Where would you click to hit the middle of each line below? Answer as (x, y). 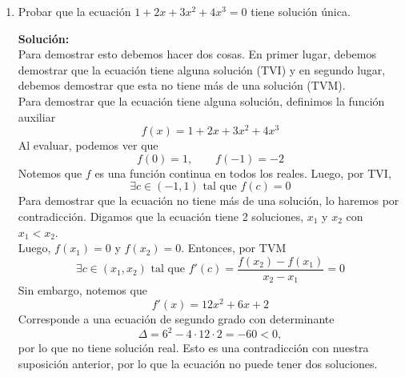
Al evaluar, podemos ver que (88, 145)
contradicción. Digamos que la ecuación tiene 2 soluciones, (161, 217)
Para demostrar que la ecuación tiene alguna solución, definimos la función (201, 100)
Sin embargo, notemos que (82, 290)
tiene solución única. (301, 11)
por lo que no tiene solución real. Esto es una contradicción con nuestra (193, 348)
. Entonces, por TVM (234, 248)
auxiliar (37, 116)
